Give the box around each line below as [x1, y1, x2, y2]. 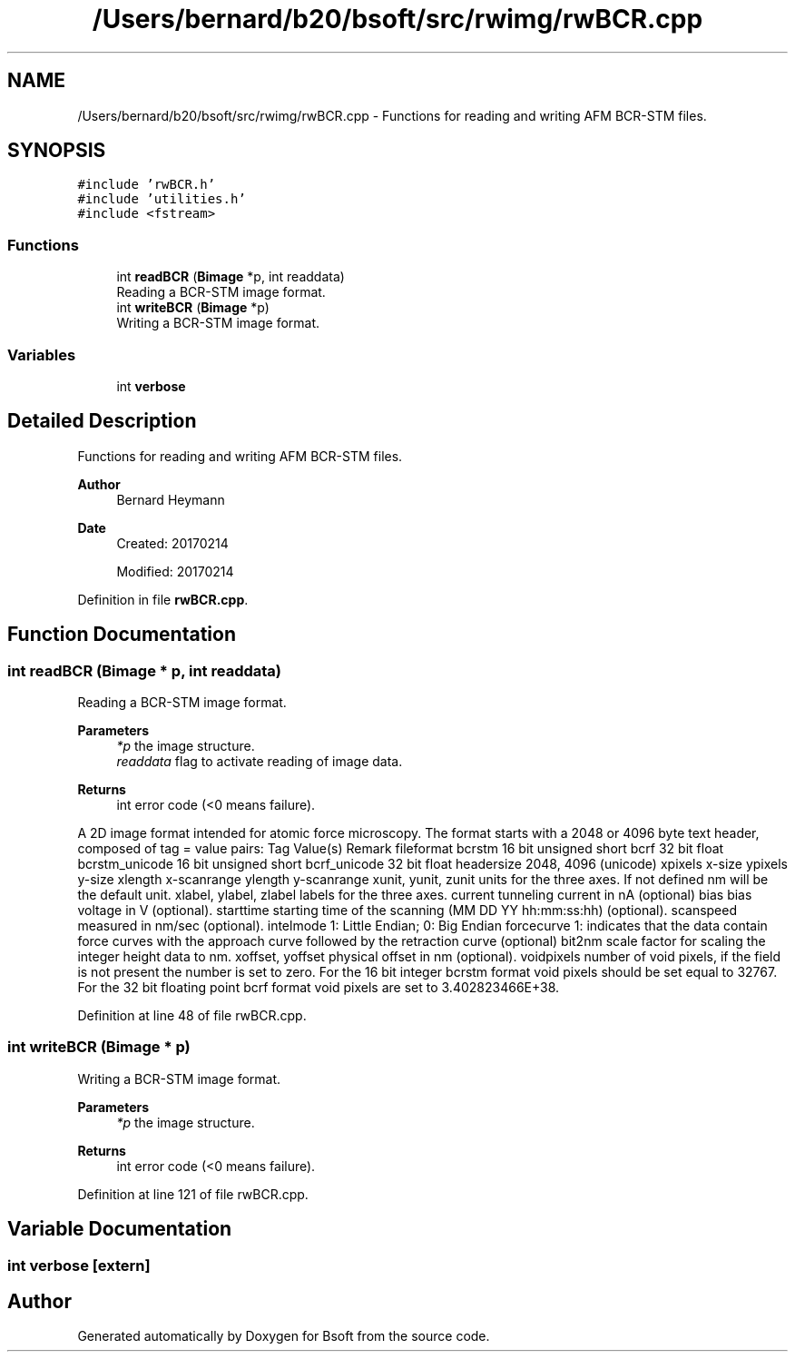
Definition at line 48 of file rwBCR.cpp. [77, 1008, 307, 1023]
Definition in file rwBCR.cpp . [77, 591, 249, 607]
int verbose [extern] [7, 1256, 151, 1275]
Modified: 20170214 [116, 563, 234, 579]
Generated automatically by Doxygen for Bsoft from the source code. [77, 1328, 490, 1344]
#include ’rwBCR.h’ [77, 177, 216, 192]
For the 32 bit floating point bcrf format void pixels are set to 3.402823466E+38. [77, 980, 560, 995]
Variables [7, 345, 76, 364]
